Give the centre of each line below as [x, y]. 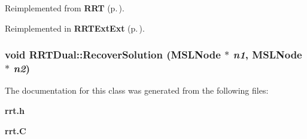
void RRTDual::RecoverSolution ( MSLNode [113, 55]
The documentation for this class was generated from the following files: [137, 90]
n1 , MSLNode [268, 55]
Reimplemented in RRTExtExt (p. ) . [75, 28]
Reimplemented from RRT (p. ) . [65, 8]
